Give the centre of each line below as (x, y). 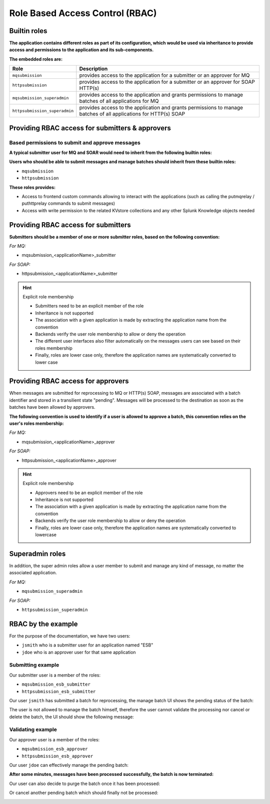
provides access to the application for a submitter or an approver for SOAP (167, 82)
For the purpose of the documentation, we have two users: (70, 636)
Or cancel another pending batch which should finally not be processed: (84, 793)
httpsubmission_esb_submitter (59, 691)
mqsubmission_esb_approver (55, 749)
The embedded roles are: (36, 59)
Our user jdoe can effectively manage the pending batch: (69, 765)
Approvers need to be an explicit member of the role (89, 493)
